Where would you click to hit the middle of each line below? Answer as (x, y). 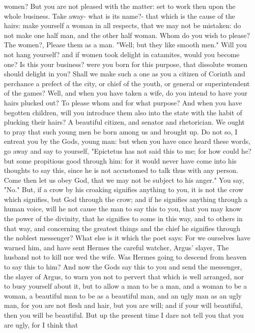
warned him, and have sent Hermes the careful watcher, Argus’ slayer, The (116, 247)
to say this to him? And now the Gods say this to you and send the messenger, (123, 267)
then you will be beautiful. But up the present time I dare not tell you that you (124, 315)
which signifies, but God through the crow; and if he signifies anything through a (126, 199)
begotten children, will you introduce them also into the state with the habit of (123, 112)
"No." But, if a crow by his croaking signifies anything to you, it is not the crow (124, 189)
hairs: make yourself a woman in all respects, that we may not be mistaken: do (123, 25)
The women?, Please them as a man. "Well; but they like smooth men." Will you (126, 45)
